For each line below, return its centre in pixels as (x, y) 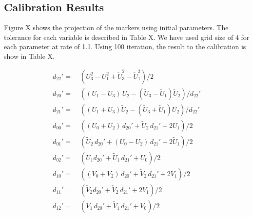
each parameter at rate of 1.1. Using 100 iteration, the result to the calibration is (125, 46)
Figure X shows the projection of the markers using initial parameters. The (116, 27)
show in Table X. (29, 56)
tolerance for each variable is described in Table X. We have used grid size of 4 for (127, 37)
